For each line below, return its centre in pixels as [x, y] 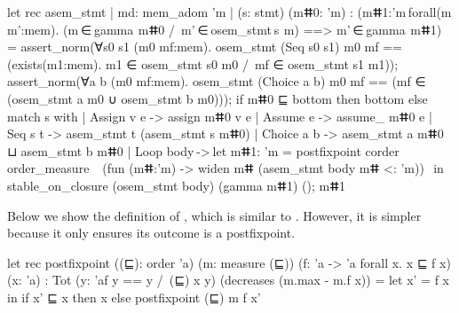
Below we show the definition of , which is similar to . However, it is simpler [214, 215]
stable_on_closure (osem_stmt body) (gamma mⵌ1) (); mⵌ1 [177, 185]
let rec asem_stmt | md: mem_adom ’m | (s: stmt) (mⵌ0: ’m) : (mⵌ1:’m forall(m [229, 12]
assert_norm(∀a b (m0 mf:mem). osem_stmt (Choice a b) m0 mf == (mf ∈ [217, 81]
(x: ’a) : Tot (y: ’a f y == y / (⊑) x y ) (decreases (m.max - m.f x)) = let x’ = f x [229, 280]
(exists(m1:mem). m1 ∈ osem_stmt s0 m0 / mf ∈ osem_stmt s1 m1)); [203, 63]
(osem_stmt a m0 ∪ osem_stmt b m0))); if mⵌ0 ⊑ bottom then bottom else [218, 98]
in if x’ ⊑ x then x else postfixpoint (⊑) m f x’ [134, 297]
